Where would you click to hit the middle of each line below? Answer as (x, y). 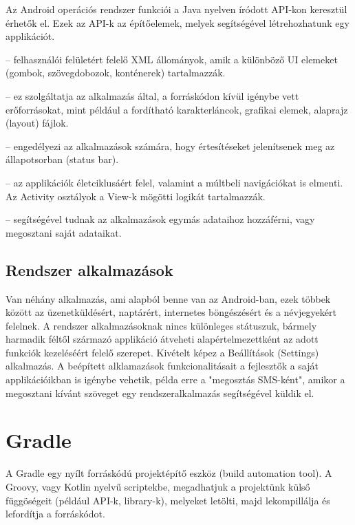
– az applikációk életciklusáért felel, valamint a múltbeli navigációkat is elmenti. (174, 182)
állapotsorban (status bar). (62, 159)
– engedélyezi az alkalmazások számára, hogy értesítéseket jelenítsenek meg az (170, 146)
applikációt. (30, 36)
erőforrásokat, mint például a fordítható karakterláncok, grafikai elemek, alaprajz (177, 109)
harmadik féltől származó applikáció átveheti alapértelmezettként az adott (162, 339)
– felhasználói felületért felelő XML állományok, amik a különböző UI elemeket (172, 59)
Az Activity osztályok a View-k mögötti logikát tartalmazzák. (136, 196)
